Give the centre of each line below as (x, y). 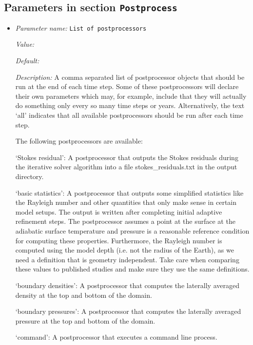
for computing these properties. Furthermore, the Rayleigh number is (119, 240)
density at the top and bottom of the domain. (84, 295)
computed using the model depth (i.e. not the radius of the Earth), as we (125, 250)
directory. (29, 176)
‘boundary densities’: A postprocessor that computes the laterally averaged (127, 285)
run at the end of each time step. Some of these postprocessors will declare (127, 86)
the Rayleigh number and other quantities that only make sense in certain (126, 202)
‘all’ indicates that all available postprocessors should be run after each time (129, 115)
